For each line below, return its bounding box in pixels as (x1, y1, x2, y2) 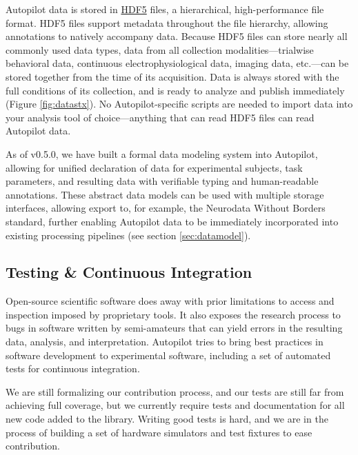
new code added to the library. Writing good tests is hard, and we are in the (6, 412, 328, 426)
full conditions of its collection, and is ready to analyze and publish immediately (6, 83, 345, 97)
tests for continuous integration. (6, 361, 140, 376)
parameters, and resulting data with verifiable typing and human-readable (6, 174, 319, 188)
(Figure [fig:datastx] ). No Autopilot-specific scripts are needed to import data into (6, 97, 353, 111)
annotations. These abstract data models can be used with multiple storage (6, 187, 324, 201)
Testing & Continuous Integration (6, 261, 252, 283)
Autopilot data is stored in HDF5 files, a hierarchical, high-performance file (6, 2, 324, 16)
